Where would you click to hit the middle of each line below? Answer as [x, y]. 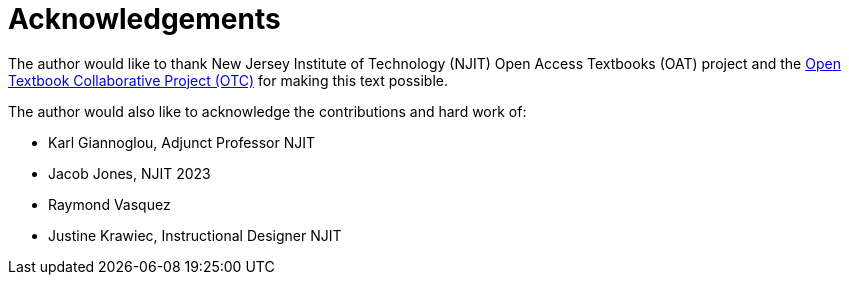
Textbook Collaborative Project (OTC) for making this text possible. [228, 80]
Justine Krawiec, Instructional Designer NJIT [195, 235]
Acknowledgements [144, 19]
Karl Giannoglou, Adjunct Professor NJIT [182, 142]
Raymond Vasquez [109, 204]
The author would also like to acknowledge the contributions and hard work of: [267, 111]
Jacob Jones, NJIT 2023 [129, 173]
